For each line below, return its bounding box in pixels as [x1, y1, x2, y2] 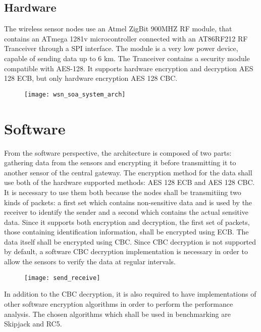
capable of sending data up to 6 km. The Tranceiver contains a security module [4, 53, 250, 63]
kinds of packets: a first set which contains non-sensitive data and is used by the [4, 197, 252, 207]
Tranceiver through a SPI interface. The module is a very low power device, [4, 43, 238, 54]
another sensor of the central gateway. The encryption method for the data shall [4, 167, 252, 177]
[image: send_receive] [24, 274, 100, 281]
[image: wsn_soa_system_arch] [24, 90, 126, 98]
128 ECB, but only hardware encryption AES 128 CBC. [4, 73, 178, 83]
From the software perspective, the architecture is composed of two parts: [4, 147, 232, 158]
